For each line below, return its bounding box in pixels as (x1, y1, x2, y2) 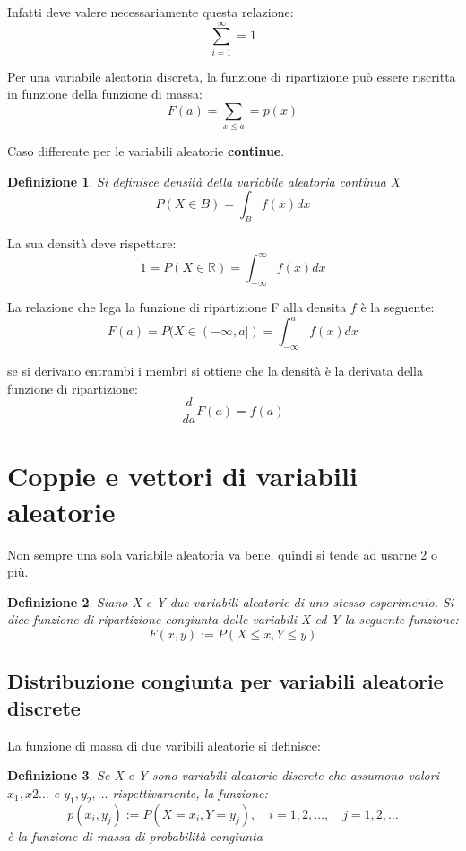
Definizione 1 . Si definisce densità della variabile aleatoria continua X (7, 171, 401, 190)
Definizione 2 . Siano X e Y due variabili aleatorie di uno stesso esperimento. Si (7, 592, 454, 611)
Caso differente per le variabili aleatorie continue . (7, 142, 285, 161)
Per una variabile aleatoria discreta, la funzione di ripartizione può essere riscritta (7, 66, 456, 85)
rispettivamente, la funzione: (112, 783, 268, 802)
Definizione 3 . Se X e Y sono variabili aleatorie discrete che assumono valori (7, 766, 439, 785)
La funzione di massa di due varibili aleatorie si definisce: (7, 735, 321, 754)
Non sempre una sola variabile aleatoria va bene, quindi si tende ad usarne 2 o (7, 544, 437, 563)
